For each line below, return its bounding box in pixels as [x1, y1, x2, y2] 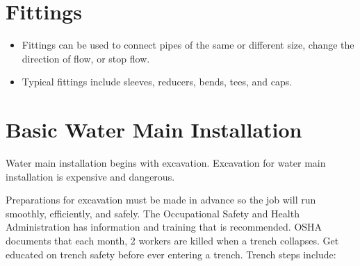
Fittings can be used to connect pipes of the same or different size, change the [22, 38, 354, 52]
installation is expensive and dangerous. [6, 169, 175, 183]
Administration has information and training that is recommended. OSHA [6, 219, 322, 234]
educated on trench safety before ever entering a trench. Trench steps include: [6, 247, 336, 261]
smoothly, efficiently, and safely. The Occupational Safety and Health [6, 206, 300, 220]
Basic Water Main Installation [6, 115, 302, 144]
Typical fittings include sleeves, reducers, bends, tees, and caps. [22, 74, 293, 89]
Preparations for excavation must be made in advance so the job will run [6, 192, 316, 207]
